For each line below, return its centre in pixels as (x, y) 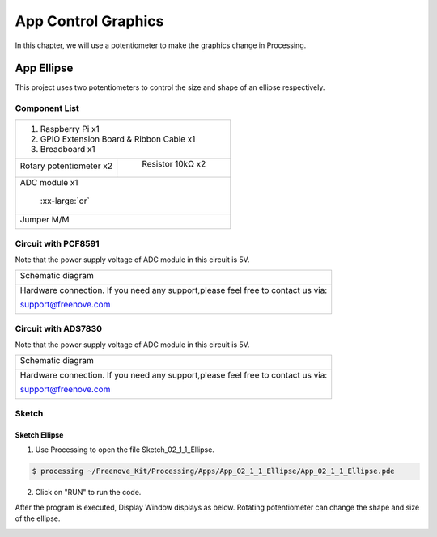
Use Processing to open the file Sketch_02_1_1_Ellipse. (125, 450)
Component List (47, 108)
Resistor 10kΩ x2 (174, 163)
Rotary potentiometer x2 (66, 166)
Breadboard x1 (68, 149)
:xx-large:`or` (65, 201)
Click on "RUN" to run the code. (88, 493)
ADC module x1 (49, 182)
